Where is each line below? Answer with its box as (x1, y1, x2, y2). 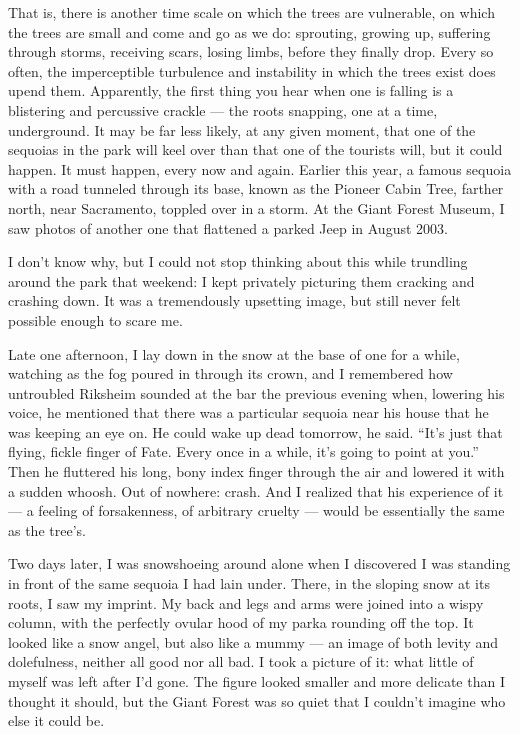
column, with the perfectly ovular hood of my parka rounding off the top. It (8, 612, 474, 633)
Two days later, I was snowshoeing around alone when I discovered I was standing (8, 553, 511, 574)
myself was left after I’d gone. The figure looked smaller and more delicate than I (8, 671, 505, 691)
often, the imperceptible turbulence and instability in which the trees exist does (8, 60, 496, 81)
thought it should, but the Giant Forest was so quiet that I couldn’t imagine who (8, 690, 506, 711)
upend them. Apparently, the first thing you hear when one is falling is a (8, 80, 454, 101)
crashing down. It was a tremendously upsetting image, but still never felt (8, 290, 461, 311)
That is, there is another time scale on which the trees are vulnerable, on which (8, 2, 495, 22)
